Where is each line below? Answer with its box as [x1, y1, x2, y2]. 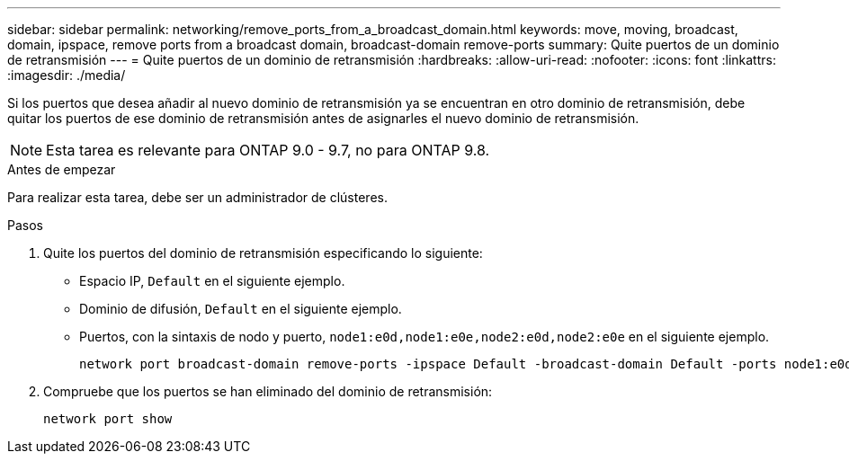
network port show [43, 412, 173, 426]
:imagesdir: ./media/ [7, 67, 126, 83]
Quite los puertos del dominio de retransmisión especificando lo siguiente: [43, 245, 483, 261]
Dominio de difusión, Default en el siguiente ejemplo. [79, 301, 402, 316]
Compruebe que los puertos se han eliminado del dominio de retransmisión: [43, 384, 493, 399]
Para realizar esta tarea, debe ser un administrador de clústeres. [7, 190, 388, 205]
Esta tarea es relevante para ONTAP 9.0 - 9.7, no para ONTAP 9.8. [46, 141, 490, 159]
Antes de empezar [7, 162, 116, 177]
